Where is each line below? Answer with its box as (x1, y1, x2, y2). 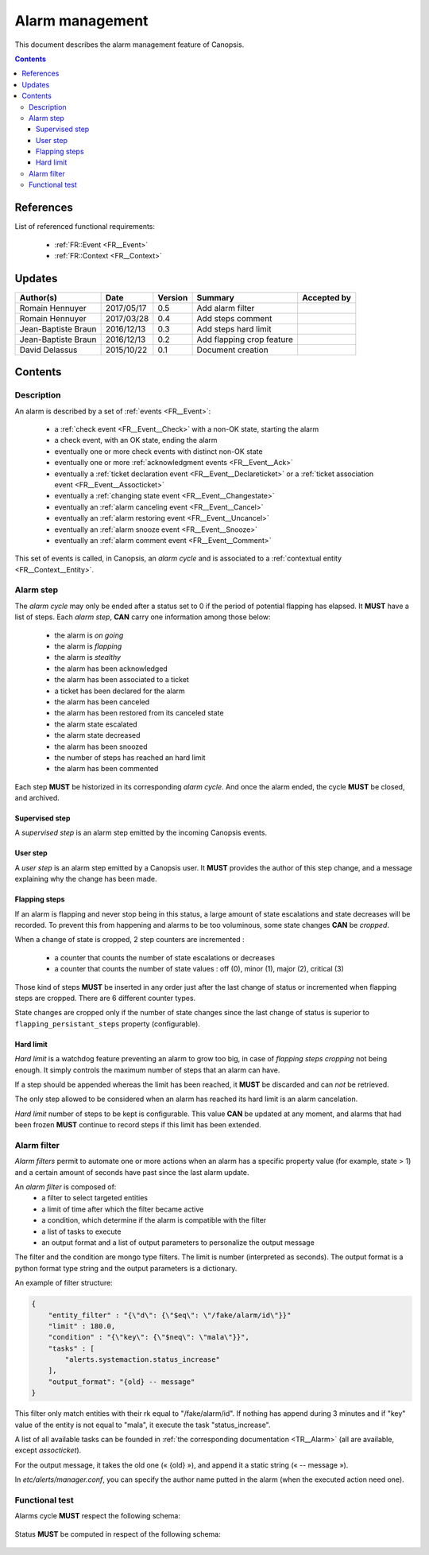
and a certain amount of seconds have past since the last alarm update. (14, 1167, 249, 1177)
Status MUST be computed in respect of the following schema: (14, 1529, 222, 1538)
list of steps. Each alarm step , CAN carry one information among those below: (14, 612, 271, 622)
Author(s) (19, 292, 57, 303)
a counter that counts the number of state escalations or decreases (54, 952, 276, 962)
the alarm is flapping (54, 641, 122, 651)
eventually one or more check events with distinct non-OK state (54, 446, 263, 456)
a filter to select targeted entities (41, 1193, 149, 1203)
